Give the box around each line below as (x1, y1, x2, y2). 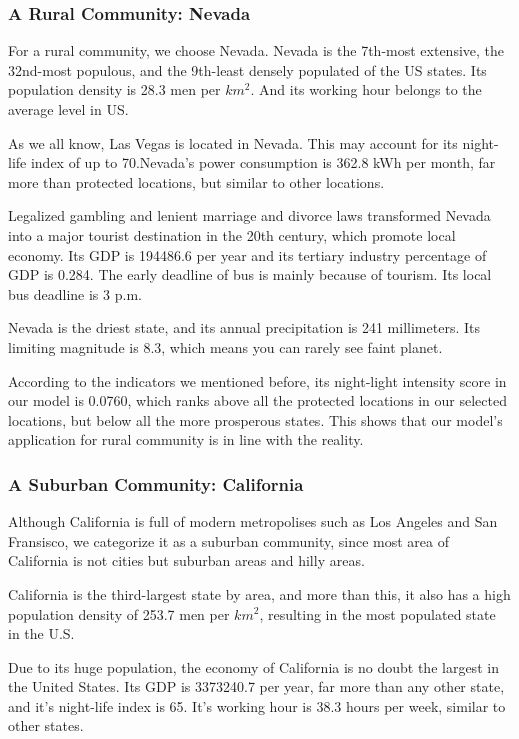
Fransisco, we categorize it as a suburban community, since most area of (8, 530, 449, 551)
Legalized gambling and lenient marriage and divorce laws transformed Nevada (8, 205, 491, 226)
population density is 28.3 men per (8, 79, 221, 100)
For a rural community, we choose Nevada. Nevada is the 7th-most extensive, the (8, 40, 505, 61)
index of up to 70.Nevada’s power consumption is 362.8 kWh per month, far (30, 152, 496, 173)
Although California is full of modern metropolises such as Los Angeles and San (8, 511, 498, 532)
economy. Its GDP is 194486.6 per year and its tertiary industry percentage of (8, 244, 487, 265)
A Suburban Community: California (8, 471, 304, 496)
